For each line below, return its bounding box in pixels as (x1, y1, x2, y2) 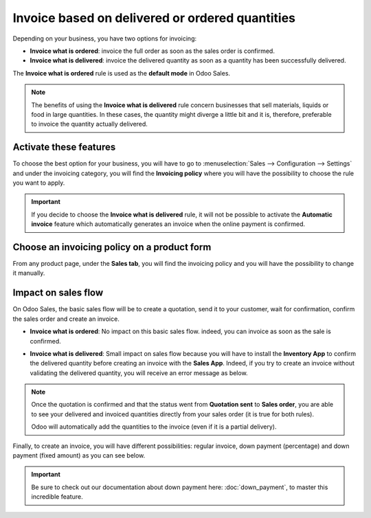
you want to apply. (12, 179, 65, 187)
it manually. (12, 269, 45, 278)
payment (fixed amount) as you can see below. (12, 451, 146, 460)
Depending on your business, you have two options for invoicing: (12, 34, 197, 43)
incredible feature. (31, 493, 83, 501)
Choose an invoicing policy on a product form (12, 241, 212, 253)
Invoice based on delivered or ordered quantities (12, 10, 295, 25)
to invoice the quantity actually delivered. (31, 120, 148, 128)
